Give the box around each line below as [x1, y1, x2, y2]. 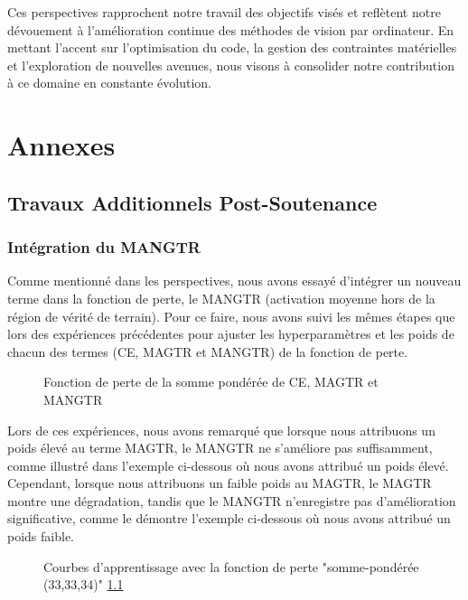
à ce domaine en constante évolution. [7, 73, 212, 92]
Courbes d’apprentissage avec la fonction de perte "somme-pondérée [43, 557, 419, 576]
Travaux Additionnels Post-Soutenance [7, 188, 378, 216]
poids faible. [7, 527, 74, 546]
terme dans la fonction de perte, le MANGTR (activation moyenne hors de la [7, 288, 435, 307]
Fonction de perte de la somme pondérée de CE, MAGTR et [43, 372, 379, 391]
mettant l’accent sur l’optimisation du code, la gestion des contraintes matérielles [7, 38, 457, 57]
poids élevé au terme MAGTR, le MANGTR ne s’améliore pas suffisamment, [7, 438, 433, 457]
